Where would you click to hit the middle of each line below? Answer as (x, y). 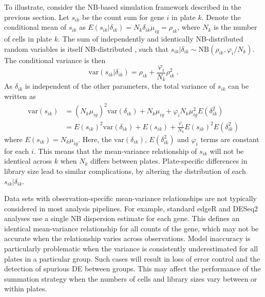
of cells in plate (28, 38)
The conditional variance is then (55, 60)
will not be (227, 151)
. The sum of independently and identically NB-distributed (150, 38)
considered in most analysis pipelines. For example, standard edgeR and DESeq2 (131, 208)
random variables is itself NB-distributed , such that (86, 48)
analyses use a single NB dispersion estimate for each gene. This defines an (122, 218)
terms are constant (230, 139)
